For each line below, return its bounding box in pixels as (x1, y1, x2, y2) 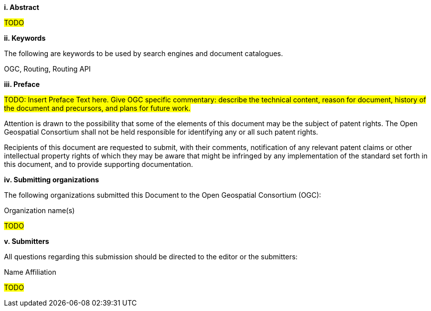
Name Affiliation (4, 268, 56, 276)
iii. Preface (4, 80, 40, 88)
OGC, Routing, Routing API (4, 65, 91, 73)
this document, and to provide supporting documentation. (4, 160, 193, 168)
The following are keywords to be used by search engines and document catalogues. (4, 49, 283, 58)
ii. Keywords (4, 34, 46, 42)
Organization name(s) (4, 206, 75, 215)
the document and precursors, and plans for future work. (4, 104, 191, 112)
